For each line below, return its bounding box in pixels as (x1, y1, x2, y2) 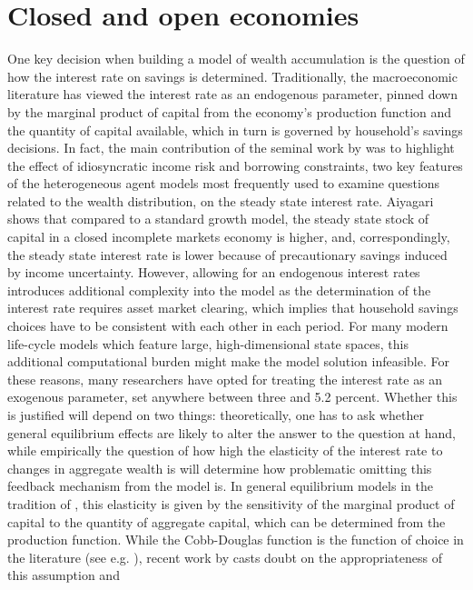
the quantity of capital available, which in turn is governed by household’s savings (7, 120, 463, 139)
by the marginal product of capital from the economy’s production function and (7, 102, 452, 121)
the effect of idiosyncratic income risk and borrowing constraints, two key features (7, 155, 463, 175)
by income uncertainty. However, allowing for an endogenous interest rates (7, 263, 420, 282)
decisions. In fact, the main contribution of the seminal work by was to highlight (7, 138, 455, 157)
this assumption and (7, 565, 120, 585)
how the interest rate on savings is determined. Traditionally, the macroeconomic (7, 66, 458, 85)
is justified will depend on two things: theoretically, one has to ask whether (7, 405, 424, 424)
